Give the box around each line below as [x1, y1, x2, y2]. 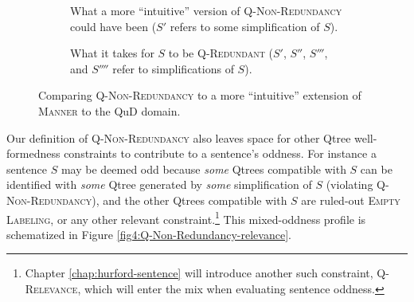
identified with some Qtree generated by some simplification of [6, 176, 312, 193]
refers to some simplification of [170, 18, 320, 34]
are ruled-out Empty [301, 191, 400, 208]
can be [360, 160, 393, 177]
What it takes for [70, 45, 154, 61]
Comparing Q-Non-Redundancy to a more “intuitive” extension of [38, 87, 361, 104]
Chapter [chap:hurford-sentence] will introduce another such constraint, [25, 265, 373, 281]
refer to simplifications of [112, 60, 234, 76]
